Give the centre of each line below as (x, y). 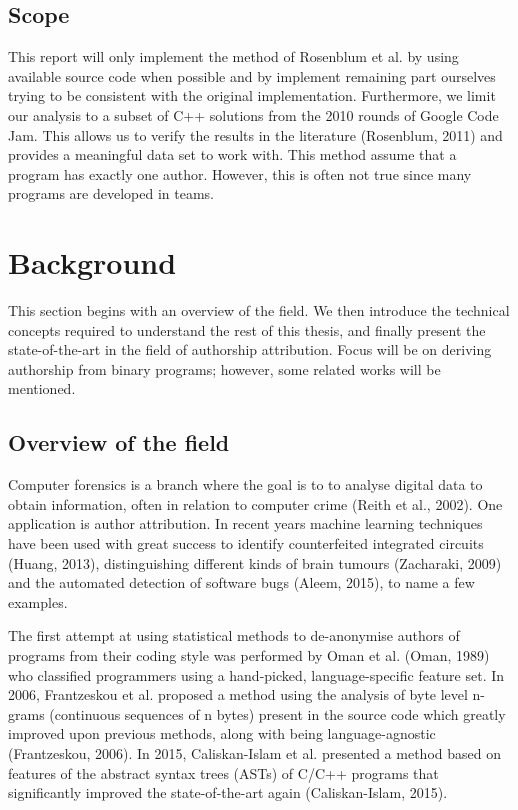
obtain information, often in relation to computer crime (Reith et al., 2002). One (255, 503)
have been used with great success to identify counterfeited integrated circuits (246, 543)
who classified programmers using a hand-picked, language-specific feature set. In (256, 674)
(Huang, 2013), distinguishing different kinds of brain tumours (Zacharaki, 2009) (255, 562)
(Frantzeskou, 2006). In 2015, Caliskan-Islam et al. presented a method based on (254, 752)
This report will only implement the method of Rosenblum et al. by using (233, 56)
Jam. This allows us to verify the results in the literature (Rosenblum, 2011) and (255, 134)
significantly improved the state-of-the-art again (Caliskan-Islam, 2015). (228, 792)
